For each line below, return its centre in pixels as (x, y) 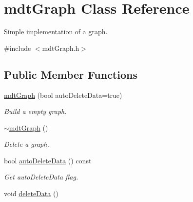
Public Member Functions (71, 74)
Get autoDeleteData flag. (41, 177)
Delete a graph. (27, 144)
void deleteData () (31, 193)
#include (18, 48)
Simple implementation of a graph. (56, 32)
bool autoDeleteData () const (48, 160)
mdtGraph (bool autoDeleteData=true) (63, 95)
